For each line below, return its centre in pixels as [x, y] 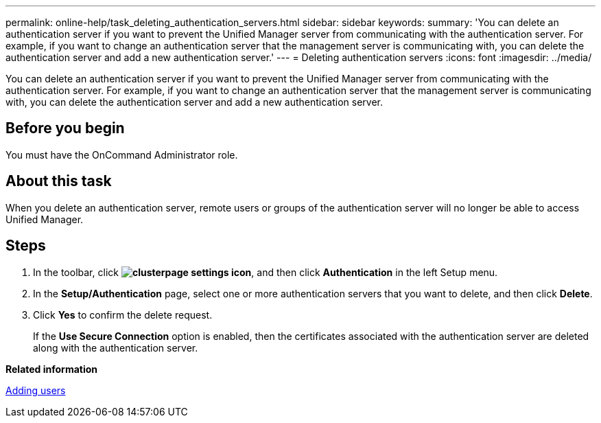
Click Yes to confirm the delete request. [123, 315]
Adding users [36, 390]
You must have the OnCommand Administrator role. [122, 155]
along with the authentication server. [116, 347]
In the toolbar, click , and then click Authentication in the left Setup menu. [266, 272]
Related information [52, 369]
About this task [59, 181]
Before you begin [65, 128]
